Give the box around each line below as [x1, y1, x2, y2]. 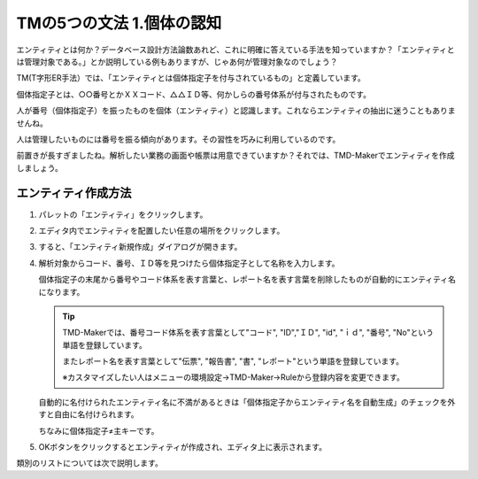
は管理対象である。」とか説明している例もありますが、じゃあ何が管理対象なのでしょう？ [16, 56, 338, 66]
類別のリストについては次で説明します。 [16, 458, 163, 468]
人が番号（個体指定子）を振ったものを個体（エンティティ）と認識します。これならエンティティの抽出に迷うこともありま [16, 105, 456, 116]
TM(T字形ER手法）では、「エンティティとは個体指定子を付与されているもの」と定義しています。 [16, 73, 366, 83]
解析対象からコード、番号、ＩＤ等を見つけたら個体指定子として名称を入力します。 [38, 258, 340, 268]
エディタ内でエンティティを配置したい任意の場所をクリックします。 [38, 225, 285, 236]
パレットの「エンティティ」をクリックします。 [38, 209, 208, 220]
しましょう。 [16, 162, 64, 173]
